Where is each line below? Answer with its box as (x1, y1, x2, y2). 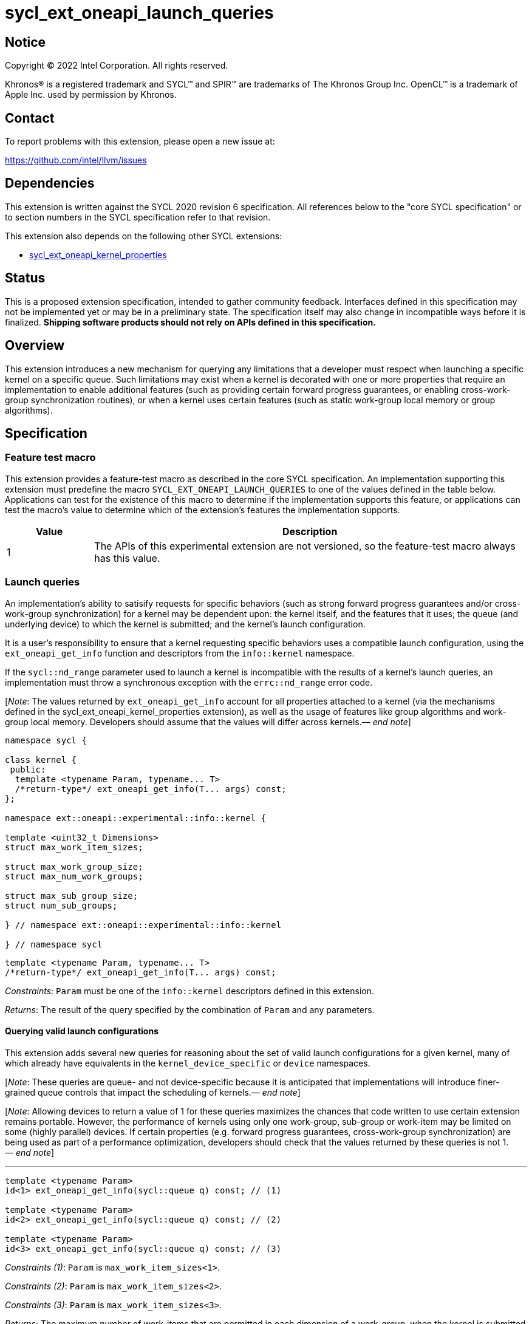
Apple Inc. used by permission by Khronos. (5, 89, 177, 100)
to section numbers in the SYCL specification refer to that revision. (5, 211, 271, 222)
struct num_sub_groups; (5, 900, 118, 910)
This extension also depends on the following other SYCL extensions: (5, 230, 282, 241)
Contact (5, 110, 55, 126)
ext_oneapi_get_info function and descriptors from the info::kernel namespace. (5, 647, 355, 658)
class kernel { (5, 754, 77, 765)
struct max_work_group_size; (5, 861, 143, 872)
